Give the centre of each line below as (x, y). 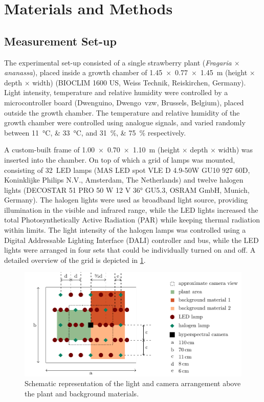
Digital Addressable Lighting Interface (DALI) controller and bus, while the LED (131, 240)
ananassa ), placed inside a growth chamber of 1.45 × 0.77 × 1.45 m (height (126, 72)
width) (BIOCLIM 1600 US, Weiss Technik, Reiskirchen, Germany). (139, 82)
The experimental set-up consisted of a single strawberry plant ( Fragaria (118, 62)
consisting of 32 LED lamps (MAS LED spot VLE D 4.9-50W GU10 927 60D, (127, 170)
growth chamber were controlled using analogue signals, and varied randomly (125, 122)
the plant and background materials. (82, 393)
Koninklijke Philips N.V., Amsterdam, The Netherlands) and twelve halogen (124, 180)
